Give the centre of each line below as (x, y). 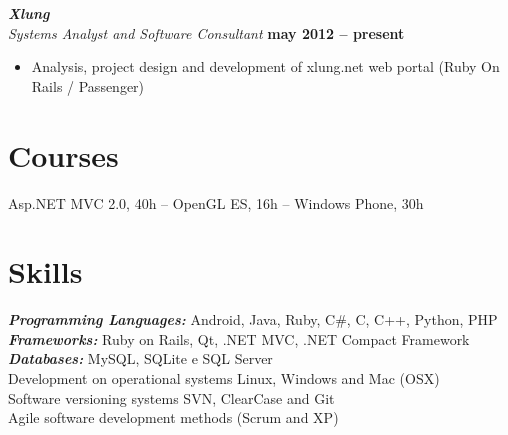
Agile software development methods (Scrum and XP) (173, 417)
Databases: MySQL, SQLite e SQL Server (140, 358)
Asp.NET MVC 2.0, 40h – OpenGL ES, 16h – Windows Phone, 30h (216, 202)
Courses (63, 154)
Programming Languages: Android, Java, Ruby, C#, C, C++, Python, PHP (253, 319)
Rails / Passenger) (88, 85)
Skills (45, 271)
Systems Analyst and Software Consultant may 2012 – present (206, 32)
